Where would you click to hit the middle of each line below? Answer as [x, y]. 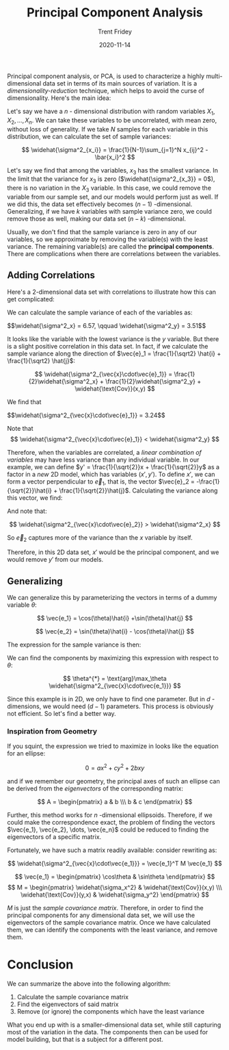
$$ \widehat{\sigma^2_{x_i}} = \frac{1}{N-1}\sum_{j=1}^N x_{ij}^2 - [115, 149]
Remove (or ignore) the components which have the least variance [111, 1012]
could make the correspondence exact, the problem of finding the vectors [111, 823]
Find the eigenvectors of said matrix [68, 1004]
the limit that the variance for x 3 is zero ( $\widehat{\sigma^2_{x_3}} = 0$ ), [111, 180]
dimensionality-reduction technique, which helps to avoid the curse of [106, 90]
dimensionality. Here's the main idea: [59, 98]
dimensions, [24, 706]
